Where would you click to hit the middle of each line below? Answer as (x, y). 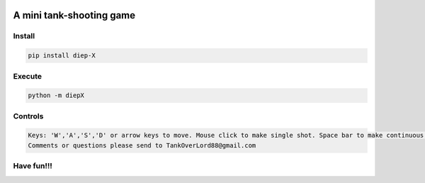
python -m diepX (56, 95)
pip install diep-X (62, 56)
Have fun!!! (33, 166)
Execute (28, 76)
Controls (28, 116)
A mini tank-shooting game (74, 15)
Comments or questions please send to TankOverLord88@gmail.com (142, 145)
